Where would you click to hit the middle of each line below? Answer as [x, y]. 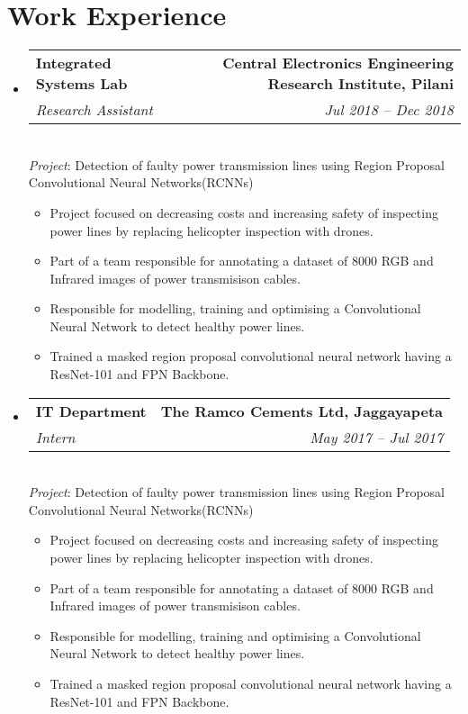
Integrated [73, 63]
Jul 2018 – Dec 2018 [389, 110]
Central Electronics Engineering [338, 63]
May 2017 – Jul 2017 [377, 437]
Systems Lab [81, 84]
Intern [55, 437]
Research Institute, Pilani [360, 84]
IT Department [91, 411]
